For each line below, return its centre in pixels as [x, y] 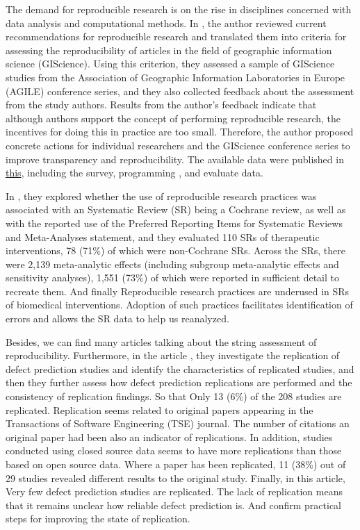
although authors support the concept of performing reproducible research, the [173, 118]
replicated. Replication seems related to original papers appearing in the [159, 409]
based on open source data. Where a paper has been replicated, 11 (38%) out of [176, 464]
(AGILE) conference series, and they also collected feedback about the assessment [180, 91]
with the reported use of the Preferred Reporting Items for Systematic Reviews [174, 223]
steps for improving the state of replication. [98, 519]
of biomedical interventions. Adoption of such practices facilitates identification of [179, 305]
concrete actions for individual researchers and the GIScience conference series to [178, 145]
